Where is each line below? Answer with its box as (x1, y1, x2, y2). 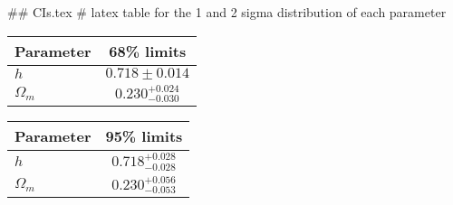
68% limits (109, 40, 187, 61)
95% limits (105, 126, 183, 147)
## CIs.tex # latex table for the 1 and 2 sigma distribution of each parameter (7, 3, 447, 21)
